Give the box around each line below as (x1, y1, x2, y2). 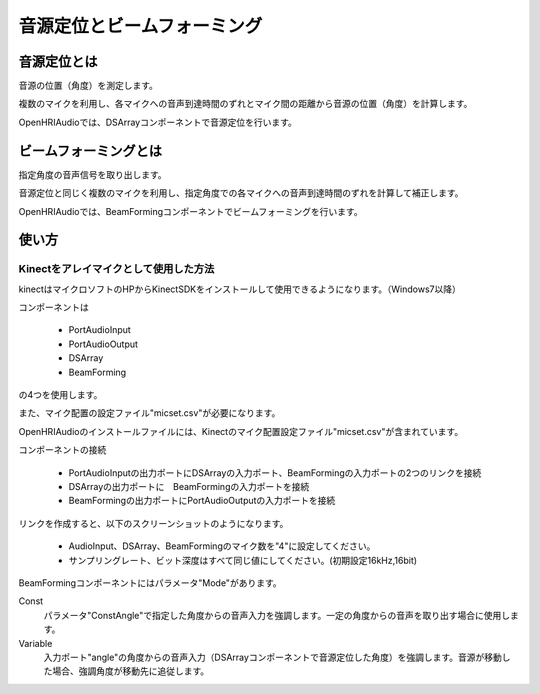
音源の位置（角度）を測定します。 (18, 80, 159, 92)
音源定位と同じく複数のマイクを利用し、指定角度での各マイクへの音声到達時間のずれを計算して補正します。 (18, 187, 464, 199)
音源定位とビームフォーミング (18, 15, 263, 37)
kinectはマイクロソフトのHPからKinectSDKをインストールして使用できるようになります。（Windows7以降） (18, 283, 462, 295)
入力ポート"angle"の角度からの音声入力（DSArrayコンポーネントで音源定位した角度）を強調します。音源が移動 (43, 651, 502, 663)
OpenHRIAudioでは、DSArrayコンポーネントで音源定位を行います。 (18, 116, 297, 128)
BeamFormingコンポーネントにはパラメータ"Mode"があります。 (18, 576, 282, 589)
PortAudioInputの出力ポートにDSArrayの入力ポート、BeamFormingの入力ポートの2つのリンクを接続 (68, 466, 482, 479)
